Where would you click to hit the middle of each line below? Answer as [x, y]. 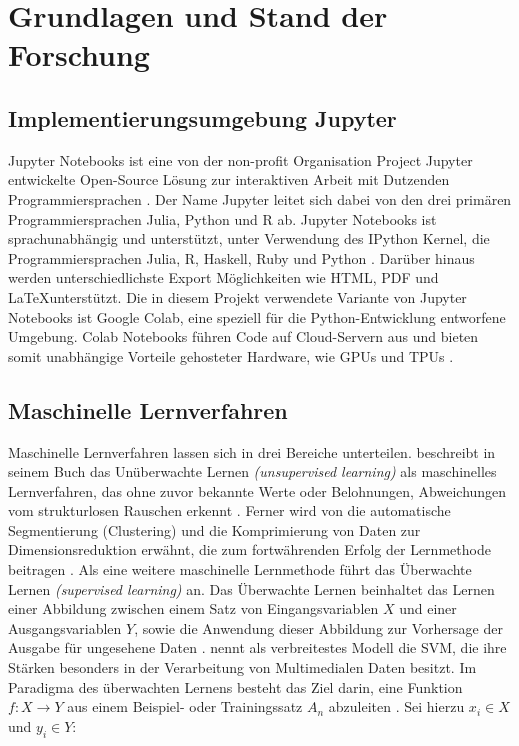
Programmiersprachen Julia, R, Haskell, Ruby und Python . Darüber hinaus [241, 257]
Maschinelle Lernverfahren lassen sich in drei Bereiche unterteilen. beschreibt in [252, 451]
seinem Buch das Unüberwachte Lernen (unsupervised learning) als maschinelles [252, 471]
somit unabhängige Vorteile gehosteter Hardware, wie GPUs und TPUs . [231, 355]
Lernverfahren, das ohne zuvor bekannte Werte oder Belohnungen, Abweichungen [257, 490]
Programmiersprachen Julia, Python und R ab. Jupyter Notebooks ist [222, 218]
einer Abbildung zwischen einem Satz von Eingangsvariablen [193, 608]
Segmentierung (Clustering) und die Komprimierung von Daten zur [214, 529]
